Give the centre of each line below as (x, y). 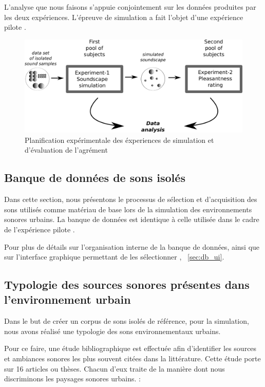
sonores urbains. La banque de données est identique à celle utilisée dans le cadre (132, 219)
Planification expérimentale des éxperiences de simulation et (119, 140)
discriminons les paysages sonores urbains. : (72, 379)
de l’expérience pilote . (40, 229)
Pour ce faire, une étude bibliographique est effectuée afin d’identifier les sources (130, 348)
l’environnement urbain (68, 299)
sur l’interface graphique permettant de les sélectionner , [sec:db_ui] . (114, 257)
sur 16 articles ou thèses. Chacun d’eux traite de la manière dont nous (115, 368)
